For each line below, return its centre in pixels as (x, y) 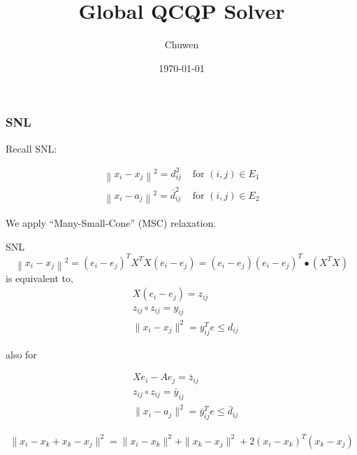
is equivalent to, (39, 278)
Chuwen (182, 44)
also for (21, 354)
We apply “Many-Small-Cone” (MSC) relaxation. (111, 222)
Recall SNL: (31, 148)
